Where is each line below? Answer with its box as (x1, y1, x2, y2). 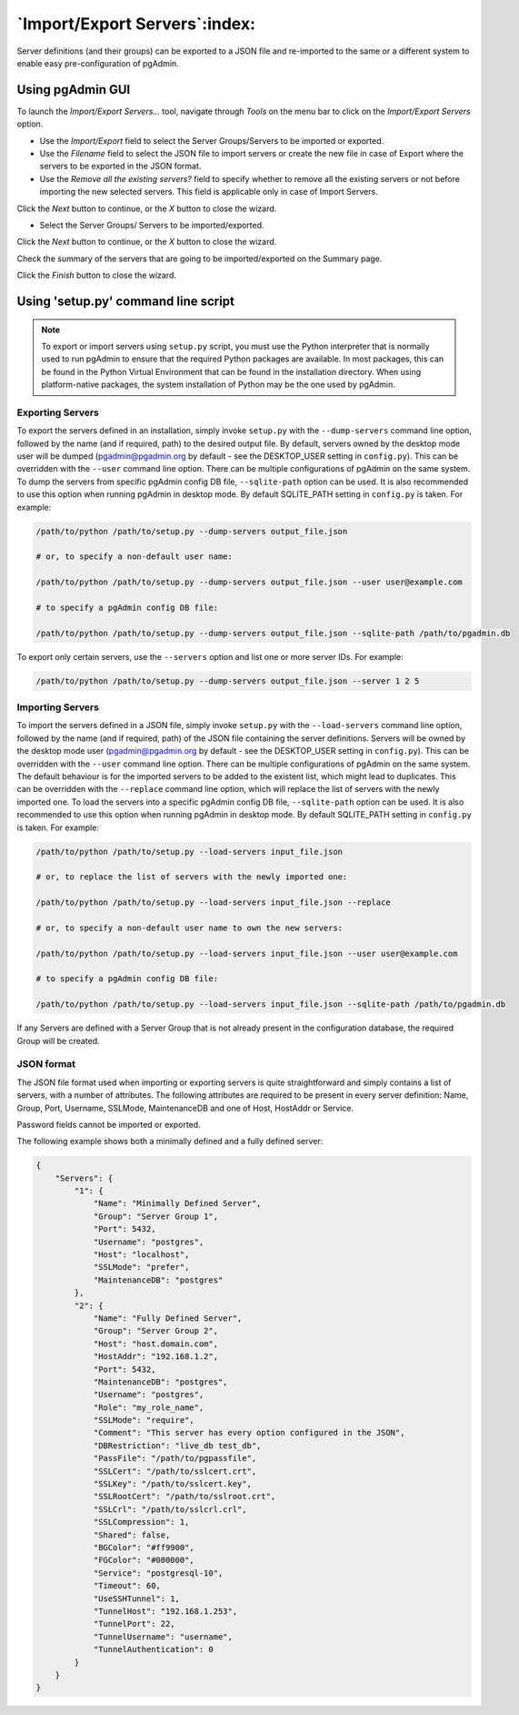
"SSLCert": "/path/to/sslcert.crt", (93, 1466, 257, 1477)
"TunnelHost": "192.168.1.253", (93, 1606, 238, 1616)
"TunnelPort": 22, (93, 1619, 176, 1629)
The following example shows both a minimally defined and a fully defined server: (16, 1136, 324, 1147)
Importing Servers (16, 701, 100, 714)
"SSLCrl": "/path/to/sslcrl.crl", (93, 1504, 247, 1515)
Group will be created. (16, 1035, 100, 1046)
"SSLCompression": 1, (93, 1517, 190, 1527)
